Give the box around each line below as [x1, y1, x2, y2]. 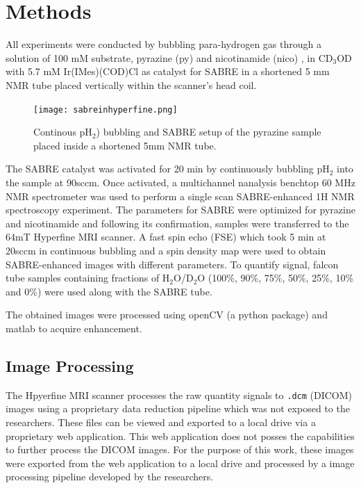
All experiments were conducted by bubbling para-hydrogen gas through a [6, 37, 321, 51]
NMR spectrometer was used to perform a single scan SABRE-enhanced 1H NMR [6, 188, 355, 203]
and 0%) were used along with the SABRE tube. [6, 284, 212, 298]
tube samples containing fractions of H [6, 270, 170, 285]
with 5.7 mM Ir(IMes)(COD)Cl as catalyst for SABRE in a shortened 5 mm [6, 64, 330, 79]
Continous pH [33, 124, 92, 139]
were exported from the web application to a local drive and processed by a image [6, 455, 355, 470]
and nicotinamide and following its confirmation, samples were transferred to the [6, 215, 349, 230]
